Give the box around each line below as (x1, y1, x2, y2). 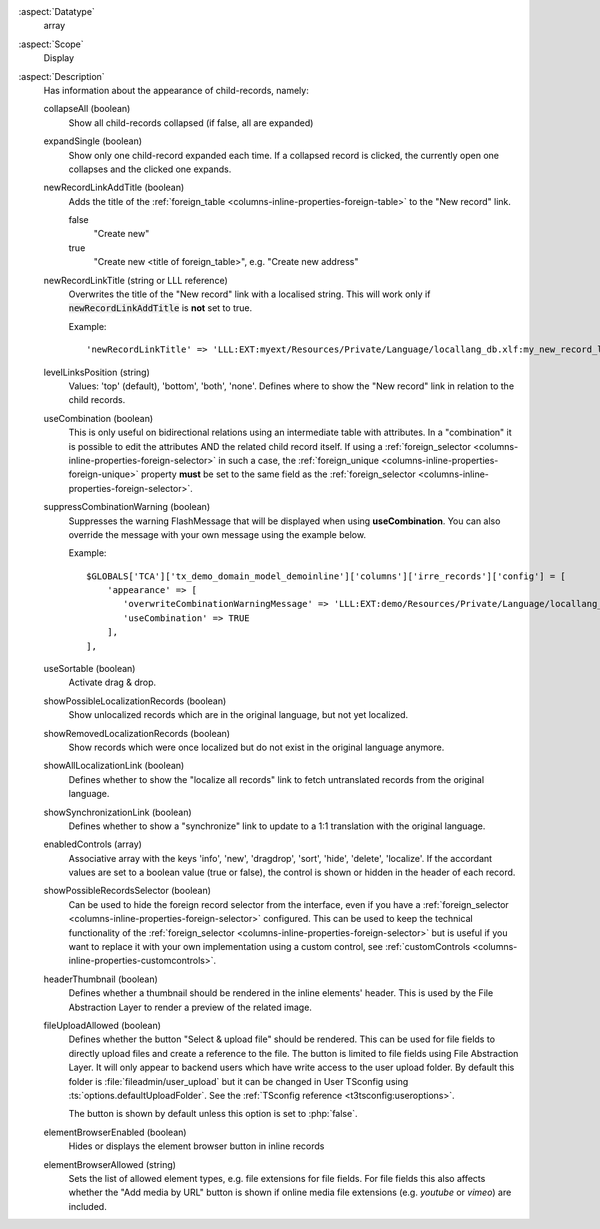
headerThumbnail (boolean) (43, 973, 159, 985)
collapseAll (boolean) (43, 103, 131, 115)
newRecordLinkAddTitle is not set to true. (68, 302, 253, 314)
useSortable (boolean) (43, 663, 136, 675)
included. (68, 1200, 107, 1212)
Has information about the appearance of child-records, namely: (43, 84, 309, 96)
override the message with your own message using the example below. (68, 528, 367, 540)
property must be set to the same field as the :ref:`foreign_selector (140, 468, 417, 480)
